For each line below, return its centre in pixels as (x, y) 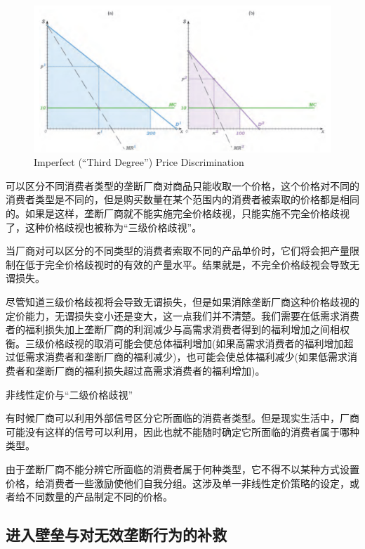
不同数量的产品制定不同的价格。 (99, 497)
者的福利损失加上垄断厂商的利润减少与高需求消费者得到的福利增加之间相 (173, 329)
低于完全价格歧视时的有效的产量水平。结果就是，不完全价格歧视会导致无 (192, 264)
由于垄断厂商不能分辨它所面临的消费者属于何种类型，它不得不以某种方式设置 (182, 469)
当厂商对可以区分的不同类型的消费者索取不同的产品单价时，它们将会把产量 (178, 251)
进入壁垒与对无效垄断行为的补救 (116, 535)
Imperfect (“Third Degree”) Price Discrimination (139, 162)
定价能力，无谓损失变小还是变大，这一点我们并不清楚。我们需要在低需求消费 (182, 315)
